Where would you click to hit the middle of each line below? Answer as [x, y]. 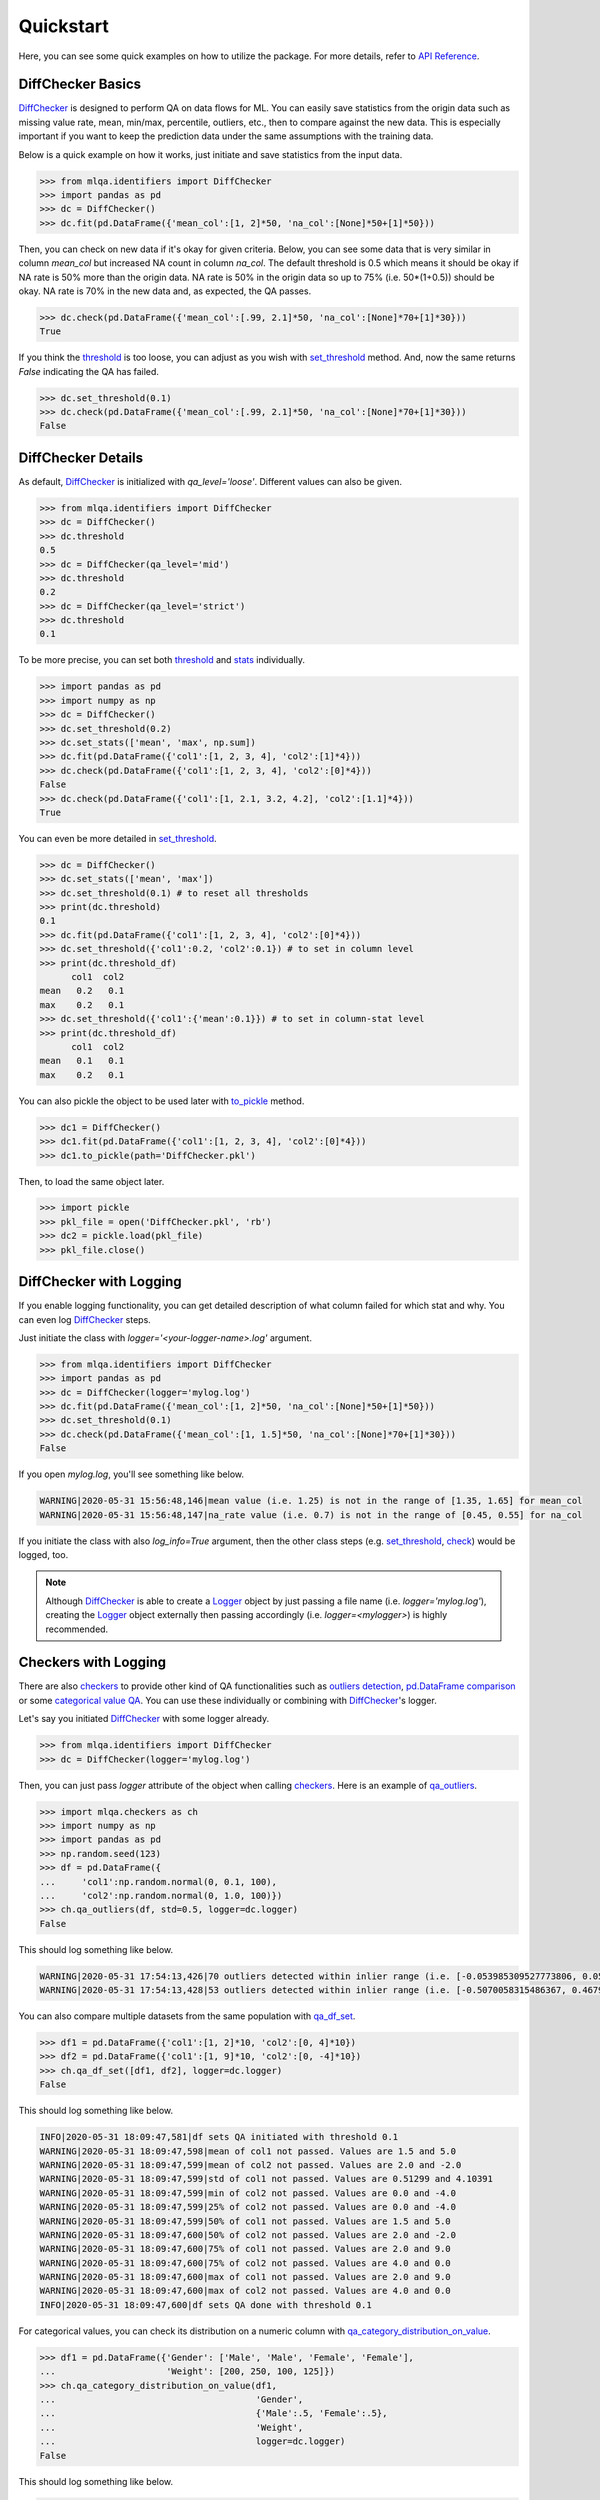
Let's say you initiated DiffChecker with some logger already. [144, 1719]
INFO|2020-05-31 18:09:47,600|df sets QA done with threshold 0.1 [205, 2304]
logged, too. [43, 1554]
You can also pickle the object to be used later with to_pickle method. [161, 1101]
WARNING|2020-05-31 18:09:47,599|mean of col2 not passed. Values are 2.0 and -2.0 [250, 2164]
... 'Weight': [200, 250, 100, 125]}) [187, 2371]
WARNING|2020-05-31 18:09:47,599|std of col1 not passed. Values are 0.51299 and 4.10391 [266, 2179]
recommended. [77, 1629]
